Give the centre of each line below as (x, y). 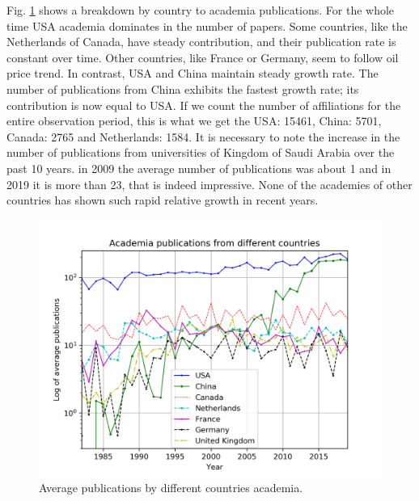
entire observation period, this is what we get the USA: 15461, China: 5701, (194, 121)
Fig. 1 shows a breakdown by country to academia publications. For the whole (201, 10)
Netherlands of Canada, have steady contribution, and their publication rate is (201, 42)
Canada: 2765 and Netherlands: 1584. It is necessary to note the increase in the (203, 136)
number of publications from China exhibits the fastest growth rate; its (183, 88)
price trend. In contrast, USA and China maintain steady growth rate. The (193, 73)
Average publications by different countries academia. (171, 488)
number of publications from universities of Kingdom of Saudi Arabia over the (201, 152)
